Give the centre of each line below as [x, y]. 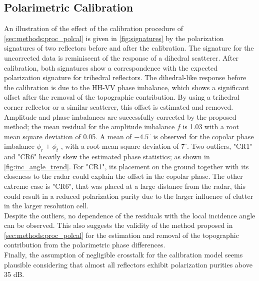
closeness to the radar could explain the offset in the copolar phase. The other [123, 176]
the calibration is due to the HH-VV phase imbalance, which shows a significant [126, 87]
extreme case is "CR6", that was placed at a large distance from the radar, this [125, 186]
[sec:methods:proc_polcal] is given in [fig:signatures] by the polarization [114, 38]
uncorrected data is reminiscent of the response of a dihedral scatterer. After [121, 57]
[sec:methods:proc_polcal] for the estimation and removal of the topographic [121, 235]
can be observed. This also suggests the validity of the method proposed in [118, 225]
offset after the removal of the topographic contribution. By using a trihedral [122, 97]
